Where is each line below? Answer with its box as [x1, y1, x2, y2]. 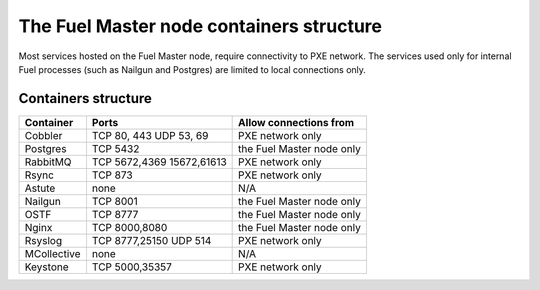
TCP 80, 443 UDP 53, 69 [91, 128, 209, 142]
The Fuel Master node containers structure [18, 15, 382, 37]
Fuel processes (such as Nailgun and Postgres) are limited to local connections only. [18, 63, 367, 75]
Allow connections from [238, 115, 355, 129]
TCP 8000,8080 [91, 220, 168, 234]
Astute [24, 181, 56, 195]
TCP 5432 [91, 141, 140, 155]
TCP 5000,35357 [91, 260, 172, 274]
